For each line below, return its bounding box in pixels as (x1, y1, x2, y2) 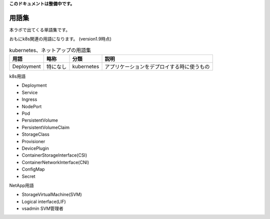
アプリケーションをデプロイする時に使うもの (104, 63, 210, 70)
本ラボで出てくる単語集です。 (9, 26, 70, 32)
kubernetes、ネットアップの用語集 (9, 46, 91, 53)
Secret (21, 173, 35, 179)
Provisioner (21, 138, 45, 144)
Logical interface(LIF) (21, 199, 66, 205)
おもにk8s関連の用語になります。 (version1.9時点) (9, 36, 112, 42)
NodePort (21, 103, 42, 109)
